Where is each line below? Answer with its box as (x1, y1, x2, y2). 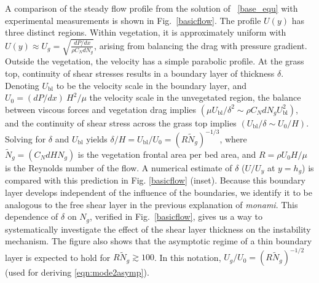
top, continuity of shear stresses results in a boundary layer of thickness (5, 66, 275, 79)
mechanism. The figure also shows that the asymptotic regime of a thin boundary (5, 235, 312, 247)
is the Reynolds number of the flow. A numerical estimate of (5, 161, 232, 174)
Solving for (5, 132, 46, 145)
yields (86, 132, 108, 145)
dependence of (5, 210, 58, 223)
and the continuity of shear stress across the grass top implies (5, 116, 237, 129)
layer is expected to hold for (5, 250, 111, 263)
